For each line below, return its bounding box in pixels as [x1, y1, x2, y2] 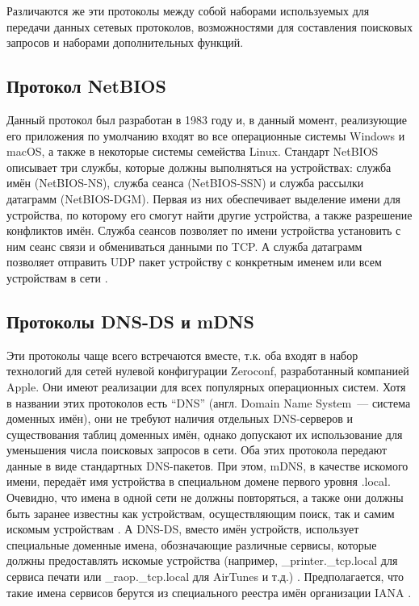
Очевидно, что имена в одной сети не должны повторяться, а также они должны [6, 489, 404, 506]
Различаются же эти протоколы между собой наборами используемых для [6, 2, 370, 19]
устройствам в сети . [6, 269, 108, 286]
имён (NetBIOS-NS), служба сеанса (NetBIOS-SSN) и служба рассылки [6, 174, 364, 191]
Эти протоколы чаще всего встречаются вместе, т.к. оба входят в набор [6, 346, 358, 363]
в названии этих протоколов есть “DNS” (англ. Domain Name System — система [6, 394, 411, 411]
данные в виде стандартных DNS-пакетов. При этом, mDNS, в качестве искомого [6, 457, 409, 474]
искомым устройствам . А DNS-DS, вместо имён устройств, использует [6, 520, 359, 537]
